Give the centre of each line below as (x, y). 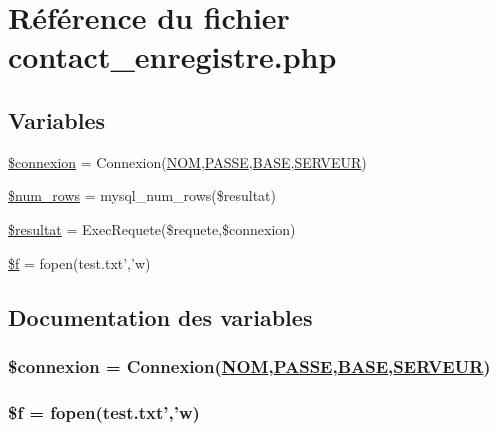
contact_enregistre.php (172, 56)
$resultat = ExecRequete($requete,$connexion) (152, 228)
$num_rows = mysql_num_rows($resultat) (142, 195)
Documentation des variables (160, 316)
